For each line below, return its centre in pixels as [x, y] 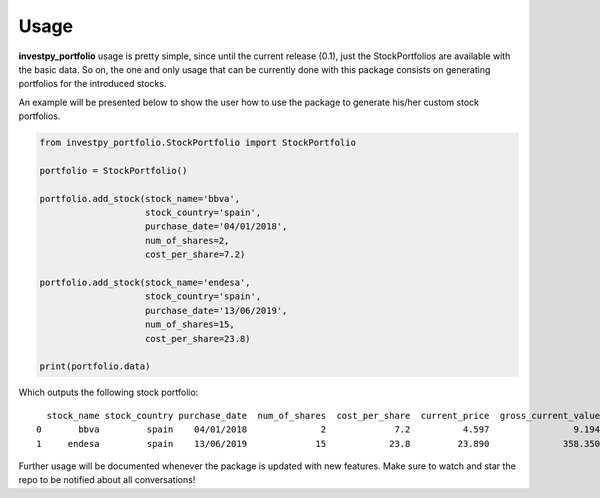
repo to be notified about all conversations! [107, 480]
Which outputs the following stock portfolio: [108, 392]
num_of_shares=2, [187, 240]
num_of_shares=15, [190, 324]
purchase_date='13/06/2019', [216, 310]
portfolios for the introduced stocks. [92, 84]
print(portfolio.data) [95, 366]
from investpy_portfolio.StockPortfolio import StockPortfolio [198, 143]
